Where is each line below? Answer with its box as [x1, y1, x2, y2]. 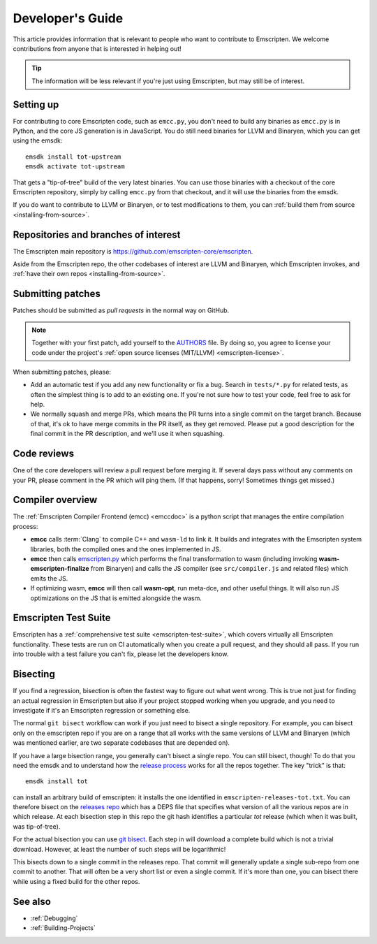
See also [13, 895, 52, 908]
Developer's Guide [13, 10, 124, 26]
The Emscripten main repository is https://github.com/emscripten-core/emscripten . [13, 247, 253, 255]
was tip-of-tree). [13, 822, 61, 831]
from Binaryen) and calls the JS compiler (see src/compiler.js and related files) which [91, 565, 348, 573]
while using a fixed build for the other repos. [13, 877, 140, 885]
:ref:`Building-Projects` [30, 924, 96, 932]
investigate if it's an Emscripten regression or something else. [13, 706, 191, 714]
